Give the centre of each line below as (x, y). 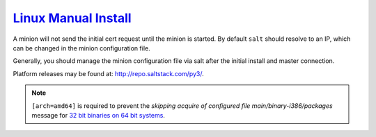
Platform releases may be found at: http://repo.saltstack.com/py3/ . (109, 73)
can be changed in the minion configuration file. (81, 48)
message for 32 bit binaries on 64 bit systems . (98, 115)
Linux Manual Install (72, 18)
